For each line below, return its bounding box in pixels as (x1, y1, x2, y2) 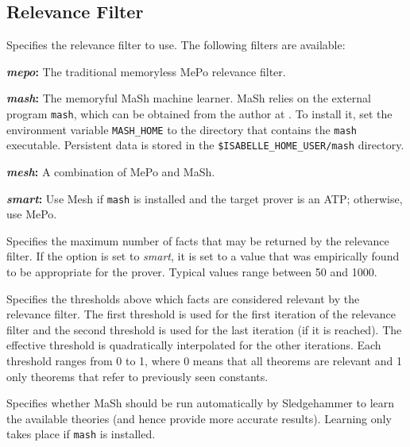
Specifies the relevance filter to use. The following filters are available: (6, 37, 346, 53)
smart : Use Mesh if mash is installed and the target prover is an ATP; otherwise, (6, 190, 403, 206)
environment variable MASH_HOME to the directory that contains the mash (6, 121, 357, 137)
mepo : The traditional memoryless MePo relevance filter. (6, 63, 286, 79)
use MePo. (6, 206, 57, 222)
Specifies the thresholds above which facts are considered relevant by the (6, 290, 360, 306)
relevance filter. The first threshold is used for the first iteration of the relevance (6, 306, 396, 322)
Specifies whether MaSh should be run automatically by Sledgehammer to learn (6, 395, 395, 411)
